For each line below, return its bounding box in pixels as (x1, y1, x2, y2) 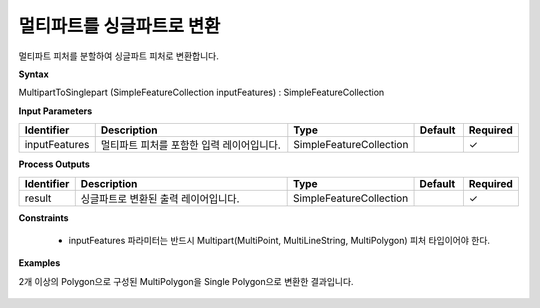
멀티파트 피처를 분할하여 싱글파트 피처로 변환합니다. (18, 50, 219, 62)
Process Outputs (18, 158, 90, 170)
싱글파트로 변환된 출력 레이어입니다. (80, 191, 240, 205)
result (24, 191, 52, 205)
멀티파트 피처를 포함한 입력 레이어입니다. (100, 138, 282, 152)
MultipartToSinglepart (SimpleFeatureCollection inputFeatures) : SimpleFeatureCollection (18, 86, 385, 99)
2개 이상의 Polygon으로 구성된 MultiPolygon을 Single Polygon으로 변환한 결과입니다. (18, 275, 354, 287)
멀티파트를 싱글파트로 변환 (18, 15, 221, 37)
